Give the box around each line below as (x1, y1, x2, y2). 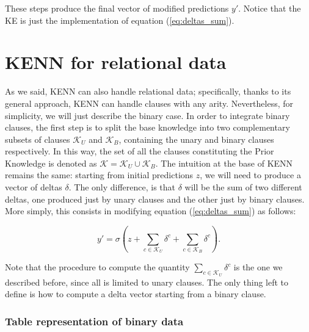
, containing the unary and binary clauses (118, 132, 274, 145)
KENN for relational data (5, 49, 227, 74)
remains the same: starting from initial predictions (5, 168, 194, 181)
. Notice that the (238, 2, 301, 14)
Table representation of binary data (5, 313, 184, 328)
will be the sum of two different (184, 181, 302, 193)
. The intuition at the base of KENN (155, 156, 293, 169)
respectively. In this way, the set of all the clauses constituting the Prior (5, 145, 274, 157)
